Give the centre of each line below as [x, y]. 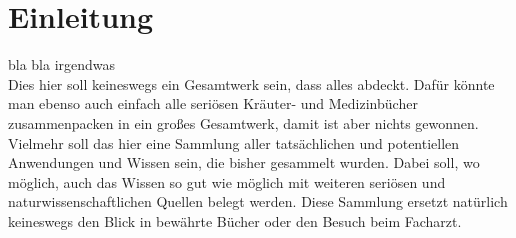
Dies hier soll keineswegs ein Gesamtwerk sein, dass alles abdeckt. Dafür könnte [251, 83]
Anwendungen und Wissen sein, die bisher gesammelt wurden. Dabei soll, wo [244, 162]
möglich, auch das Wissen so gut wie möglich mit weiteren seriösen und [227, 181]
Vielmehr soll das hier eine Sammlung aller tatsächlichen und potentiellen [234, 142]
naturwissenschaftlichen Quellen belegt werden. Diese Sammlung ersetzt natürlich [258, 201]
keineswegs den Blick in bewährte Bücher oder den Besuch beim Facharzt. [235, 220]
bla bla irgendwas [62, 64]
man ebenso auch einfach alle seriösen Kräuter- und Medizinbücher [213, 103]
